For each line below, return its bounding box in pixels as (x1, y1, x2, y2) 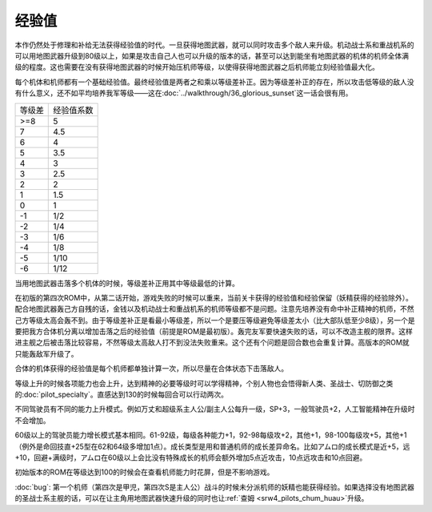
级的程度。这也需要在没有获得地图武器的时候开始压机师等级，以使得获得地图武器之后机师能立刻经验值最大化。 (14, 62, 379, 72)
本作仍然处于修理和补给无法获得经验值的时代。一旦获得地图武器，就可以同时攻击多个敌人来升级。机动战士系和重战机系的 (14, 40, 414, 50)
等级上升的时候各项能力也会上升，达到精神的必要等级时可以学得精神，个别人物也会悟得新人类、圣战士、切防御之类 (14, 378, 394, 388)
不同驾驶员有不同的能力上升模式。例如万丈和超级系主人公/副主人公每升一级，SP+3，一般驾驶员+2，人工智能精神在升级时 (14, 405, 415, 414)
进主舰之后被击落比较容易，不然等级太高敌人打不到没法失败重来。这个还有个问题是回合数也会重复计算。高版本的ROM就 (14, 337, 410, 348)
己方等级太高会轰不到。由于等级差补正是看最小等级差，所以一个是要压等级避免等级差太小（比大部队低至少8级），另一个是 (14, 315, 415, 325)
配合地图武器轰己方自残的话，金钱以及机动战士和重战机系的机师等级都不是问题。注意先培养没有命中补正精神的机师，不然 (14, 304, 414, 314)
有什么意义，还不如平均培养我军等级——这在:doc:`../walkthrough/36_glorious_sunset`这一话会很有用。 (14, 88, 353, 98)
